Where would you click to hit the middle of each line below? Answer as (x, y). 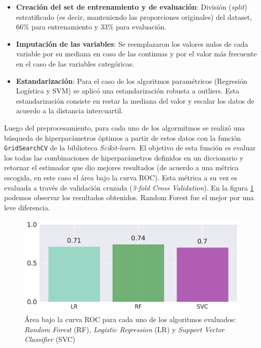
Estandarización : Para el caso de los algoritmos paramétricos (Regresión (132, 81)
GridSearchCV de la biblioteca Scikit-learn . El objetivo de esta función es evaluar (130, 148)
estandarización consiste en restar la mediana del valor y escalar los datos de (135, 100)
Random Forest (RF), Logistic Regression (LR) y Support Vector (124, 329)
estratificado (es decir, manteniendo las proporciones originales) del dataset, (134, 17)
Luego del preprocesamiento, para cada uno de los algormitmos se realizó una (125, 127)
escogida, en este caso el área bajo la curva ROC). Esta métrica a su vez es (121, 177)
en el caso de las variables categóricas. (75, 63)
